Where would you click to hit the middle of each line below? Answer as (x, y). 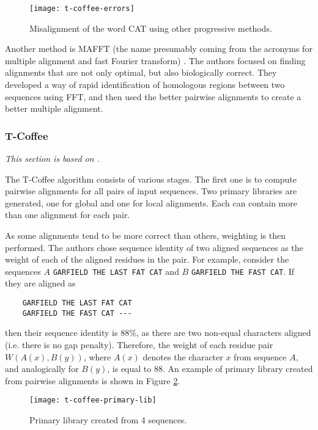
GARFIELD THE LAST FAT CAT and (116, 271)
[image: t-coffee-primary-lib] (93, 400)
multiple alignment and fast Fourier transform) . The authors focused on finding (155, 60)
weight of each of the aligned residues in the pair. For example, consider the (147, 259)
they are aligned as (40, 283)
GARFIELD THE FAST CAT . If (243, 271)
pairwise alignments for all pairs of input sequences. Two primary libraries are (151, 191)
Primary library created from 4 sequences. (108, 419)
